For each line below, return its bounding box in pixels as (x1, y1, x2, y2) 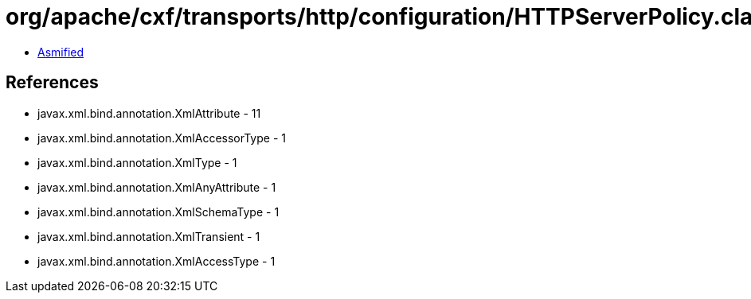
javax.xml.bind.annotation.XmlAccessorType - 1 (37, 130, 286, 145)
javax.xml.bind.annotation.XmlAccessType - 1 (37, 254, 276, 268)
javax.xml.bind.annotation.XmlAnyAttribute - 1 (37, 180, 276, 194)
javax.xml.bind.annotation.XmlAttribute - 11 (37, 106, 261, 120)
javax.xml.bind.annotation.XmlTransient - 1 (37, 229, 260, 243)
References (6, 72, 99, 93)
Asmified (37, 45, 84, 59)
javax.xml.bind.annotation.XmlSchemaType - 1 (37, 204, 280, 219)
